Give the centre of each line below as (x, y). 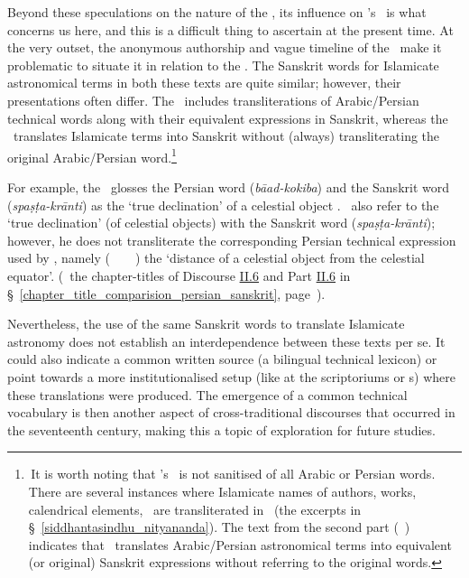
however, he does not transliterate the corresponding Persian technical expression (232, 240)
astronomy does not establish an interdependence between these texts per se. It (226, 341)
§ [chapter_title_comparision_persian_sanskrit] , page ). (166, 293)
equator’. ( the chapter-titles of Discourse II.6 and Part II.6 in (179, 275)
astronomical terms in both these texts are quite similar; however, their (204, 83)
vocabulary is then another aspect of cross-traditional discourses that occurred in (231, 412)
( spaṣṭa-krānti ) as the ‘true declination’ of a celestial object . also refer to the (223, 205)
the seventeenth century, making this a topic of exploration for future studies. (221, 429)
